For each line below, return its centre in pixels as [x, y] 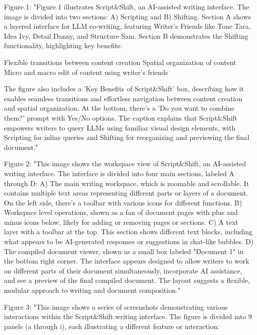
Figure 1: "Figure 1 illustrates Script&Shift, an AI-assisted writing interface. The [127, 6]
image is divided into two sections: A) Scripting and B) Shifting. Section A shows [128, 16]
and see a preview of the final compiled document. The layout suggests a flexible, [127, 280]
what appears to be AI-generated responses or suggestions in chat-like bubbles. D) [129, 241]
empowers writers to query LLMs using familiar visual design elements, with [120, 127]
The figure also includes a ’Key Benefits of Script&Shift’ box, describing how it [124, 89]
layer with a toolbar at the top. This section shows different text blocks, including [128, 232]
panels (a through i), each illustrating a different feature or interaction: [112, 326]
